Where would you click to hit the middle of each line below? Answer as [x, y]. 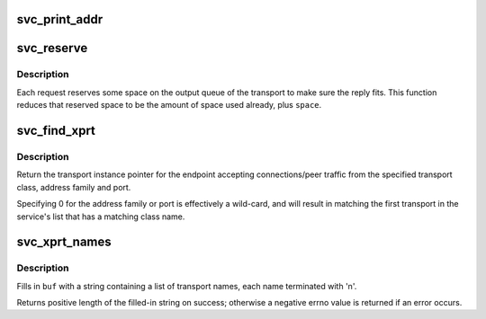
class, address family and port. [74, 187]
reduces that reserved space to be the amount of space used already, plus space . [169, 105]
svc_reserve [52, 48]
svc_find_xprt [56, 130]
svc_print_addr [60, 19]
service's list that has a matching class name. [101, 217]
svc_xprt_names [64, 242]
